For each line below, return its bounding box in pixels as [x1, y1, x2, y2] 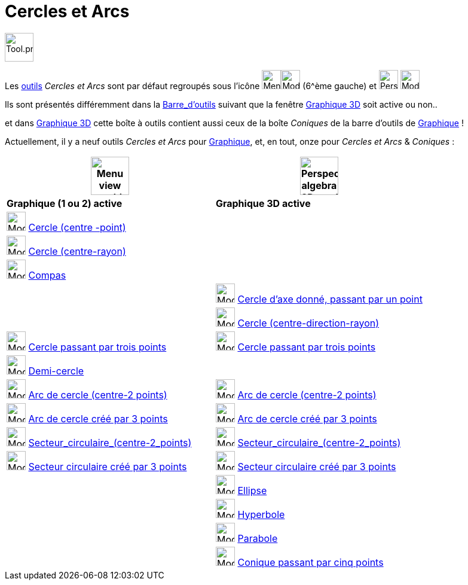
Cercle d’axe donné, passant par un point [237, 292, 423, 305]
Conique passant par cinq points [237, 556, 384, 568]
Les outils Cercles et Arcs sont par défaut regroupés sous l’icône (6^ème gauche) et [5, 80, 377, 91]
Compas [28, 269, 66, 281]
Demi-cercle [28, 364, 84, 377]
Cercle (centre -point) [28, 221, 126, 233]
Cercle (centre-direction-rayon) [237, 316, 380, 329]
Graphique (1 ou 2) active [7, 197, 123, 209]
